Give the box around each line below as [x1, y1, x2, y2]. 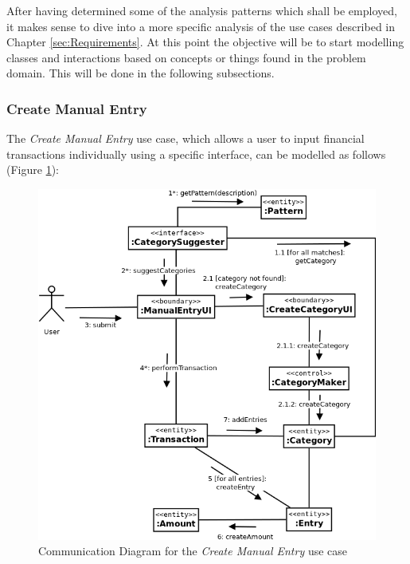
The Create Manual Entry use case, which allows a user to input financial [6, 130, 365, 147]
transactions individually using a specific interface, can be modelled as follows [6, 145, 386, 162]
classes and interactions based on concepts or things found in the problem [6, 49, 366, 65]
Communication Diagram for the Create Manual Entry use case [38, 542, 348, 559]
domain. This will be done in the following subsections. [6, 65, 275, 81]
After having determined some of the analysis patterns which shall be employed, [6, 2, 397, 18]
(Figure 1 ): [6, 161, 59, 178]
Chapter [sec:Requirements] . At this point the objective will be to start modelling [6, 34, 404, 50]
